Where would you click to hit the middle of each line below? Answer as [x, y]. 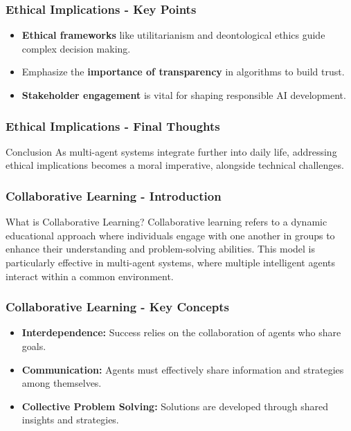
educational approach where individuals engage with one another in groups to [170, 235]
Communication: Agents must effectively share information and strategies [183, 369]
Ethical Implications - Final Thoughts [113, 126]
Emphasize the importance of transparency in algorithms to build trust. [183, 72]
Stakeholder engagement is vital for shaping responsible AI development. [184, 95]
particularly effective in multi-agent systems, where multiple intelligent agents [170, 262]
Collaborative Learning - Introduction [114, 195]
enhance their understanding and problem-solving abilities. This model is [160, 249]
